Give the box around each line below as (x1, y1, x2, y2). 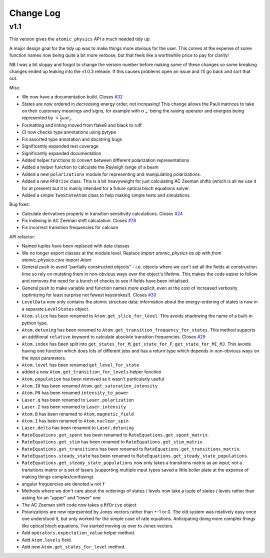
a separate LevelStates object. (21, 305, 89, 312)
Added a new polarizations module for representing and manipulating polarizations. (21, 171, 201, 177)
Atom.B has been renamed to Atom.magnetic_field (21, 410, 134, 417)
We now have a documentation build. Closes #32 (21, 94, 123, 100)
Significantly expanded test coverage (21, 143, 99, 149)
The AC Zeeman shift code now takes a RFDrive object (21, 501, 137, 507)
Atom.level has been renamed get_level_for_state (21, 361, 139, 367)
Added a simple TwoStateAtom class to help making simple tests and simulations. (21, 192, 191, 198)
